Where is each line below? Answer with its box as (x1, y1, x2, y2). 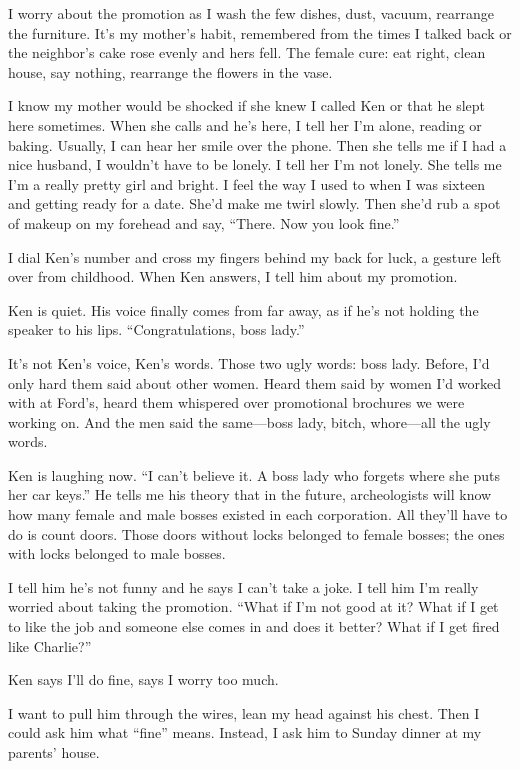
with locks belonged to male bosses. (8, 543, 226, 564)
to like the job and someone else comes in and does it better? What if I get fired (8, 616, 500, 637)
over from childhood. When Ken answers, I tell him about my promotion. (8, 266, 458, 287)
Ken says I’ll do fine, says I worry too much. (8, 669, 279, 690)
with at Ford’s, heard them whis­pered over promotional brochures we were (8, 392, 465, 413)
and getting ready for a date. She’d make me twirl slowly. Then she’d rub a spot (8, 193, 501, 214)
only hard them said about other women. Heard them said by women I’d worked (8, 372, 502, 393)
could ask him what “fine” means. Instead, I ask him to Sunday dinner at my (8, 722, 482, 743)
